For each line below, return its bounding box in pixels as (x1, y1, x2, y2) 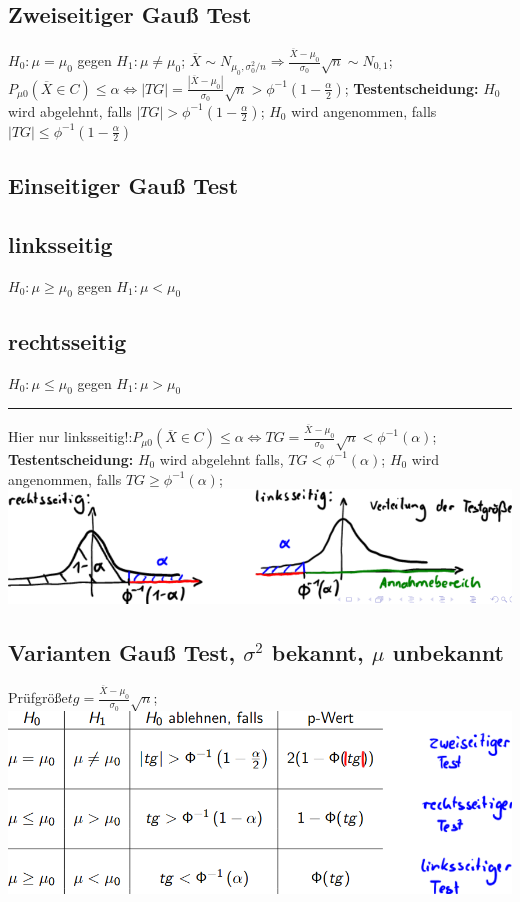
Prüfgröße (8, 687, 68, 708)
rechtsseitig (8, 325, 127, 356)
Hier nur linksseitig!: (8, 426, 133, 447)
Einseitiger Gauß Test (8, 170, 239, 200)
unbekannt (392, 636, 504, 667)
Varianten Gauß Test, (8, 636, 236, 667)
